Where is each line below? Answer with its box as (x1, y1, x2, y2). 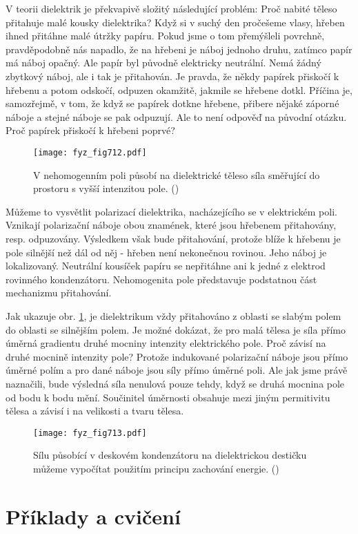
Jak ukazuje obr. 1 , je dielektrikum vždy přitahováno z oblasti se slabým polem (6, 308, 341, 323)
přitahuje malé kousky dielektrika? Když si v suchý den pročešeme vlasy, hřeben (6, 15, 345, 29)
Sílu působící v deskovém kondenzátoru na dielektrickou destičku (33, 448, 307, 462)
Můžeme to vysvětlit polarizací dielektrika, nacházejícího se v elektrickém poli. (6, 204, 337, 218)
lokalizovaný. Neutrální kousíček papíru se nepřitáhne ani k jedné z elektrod (6, 258, 326, 273)
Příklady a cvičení (6, 502, 181, 530)
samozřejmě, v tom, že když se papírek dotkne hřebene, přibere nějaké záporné (6, 96, 339, 111)
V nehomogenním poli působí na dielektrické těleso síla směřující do (33, 167, 320, 182)
